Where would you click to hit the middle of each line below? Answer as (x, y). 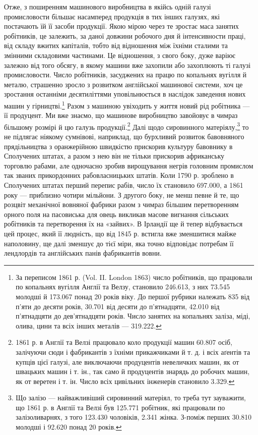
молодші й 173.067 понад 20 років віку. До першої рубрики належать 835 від (132, 296)
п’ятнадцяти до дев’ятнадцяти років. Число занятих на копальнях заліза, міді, (133, 316)
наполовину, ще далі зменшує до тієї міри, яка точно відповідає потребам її (119, 243)
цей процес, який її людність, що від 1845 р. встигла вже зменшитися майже (120, 233)
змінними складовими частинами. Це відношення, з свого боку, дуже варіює (120, 55)
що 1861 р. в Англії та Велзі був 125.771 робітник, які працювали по (120, 407)
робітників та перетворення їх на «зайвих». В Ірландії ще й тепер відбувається (123, 224)
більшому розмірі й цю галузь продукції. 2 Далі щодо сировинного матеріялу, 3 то (127, 126)
